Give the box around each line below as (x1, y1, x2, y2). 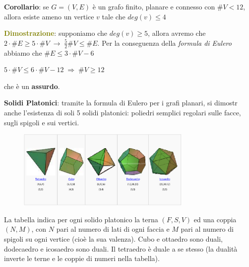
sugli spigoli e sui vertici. (4, 117, 79, 127)
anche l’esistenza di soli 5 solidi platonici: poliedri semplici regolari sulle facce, (4, 107, 241, 117)
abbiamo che (4, 47, 42, 58)
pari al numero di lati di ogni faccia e (56, 224, 170, 234)
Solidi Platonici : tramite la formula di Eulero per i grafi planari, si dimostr (4, 97, 238, 108)
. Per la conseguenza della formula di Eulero (97, 37, 232, 48)
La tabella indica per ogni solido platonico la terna (4, 214, 158, 224)
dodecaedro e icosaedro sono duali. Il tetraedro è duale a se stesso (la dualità (4, 243, 238, 254)
